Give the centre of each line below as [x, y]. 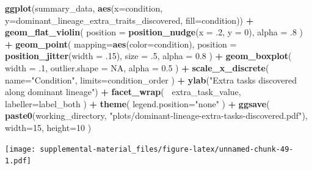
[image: [20, 149]
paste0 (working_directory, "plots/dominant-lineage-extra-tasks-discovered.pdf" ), [156, 115]
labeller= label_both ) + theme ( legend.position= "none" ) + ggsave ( [137, 103]
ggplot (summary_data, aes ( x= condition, [84, 8]
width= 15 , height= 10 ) [48, 127]
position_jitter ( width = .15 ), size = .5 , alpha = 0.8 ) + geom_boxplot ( [148, 56]
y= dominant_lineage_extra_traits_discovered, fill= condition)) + [129, 20]
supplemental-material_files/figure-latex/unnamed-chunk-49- [167, 149]
